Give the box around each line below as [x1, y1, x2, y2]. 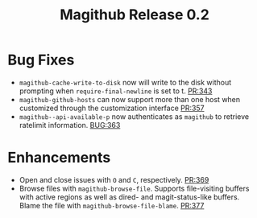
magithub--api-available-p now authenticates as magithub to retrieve [19, 111, 250, 121]
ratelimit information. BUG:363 [19, 120, 121, 130]
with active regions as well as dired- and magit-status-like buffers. [19, 191, 240, 202]
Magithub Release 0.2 [59, 6, 210, 24]
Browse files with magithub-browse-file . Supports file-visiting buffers [19, 183, 250, 193]
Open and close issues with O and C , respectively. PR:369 [19, 175, 209, 184]
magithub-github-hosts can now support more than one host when [19, 94, 241, 104]
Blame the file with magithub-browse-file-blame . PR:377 [19, 200, 205, 210]
